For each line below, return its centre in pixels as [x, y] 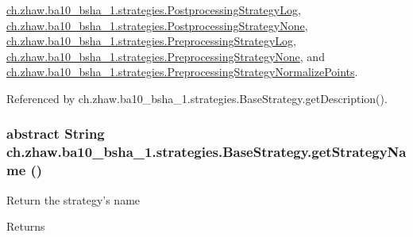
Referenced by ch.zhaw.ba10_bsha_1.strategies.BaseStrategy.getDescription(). [197, 98]
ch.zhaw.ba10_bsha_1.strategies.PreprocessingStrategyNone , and [166, 56]
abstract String [56, 134]
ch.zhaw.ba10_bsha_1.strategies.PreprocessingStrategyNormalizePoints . [182, 72]
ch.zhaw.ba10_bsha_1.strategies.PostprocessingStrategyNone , [157, 25]
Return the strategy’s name [73, 199]
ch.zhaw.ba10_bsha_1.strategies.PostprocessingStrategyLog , [154, 10]
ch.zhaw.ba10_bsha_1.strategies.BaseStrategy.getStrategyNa [206, 152]
